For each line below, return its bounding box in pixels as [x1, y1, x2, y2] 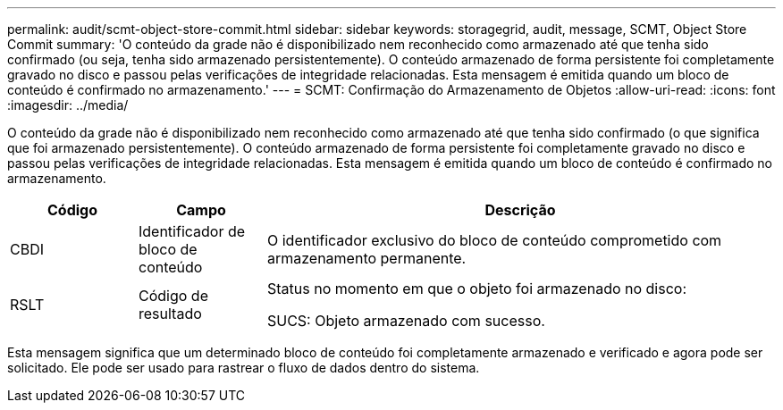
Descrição [484, 201, 556, 219]
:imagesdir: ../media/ [7, 97, 129, 113]
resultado [138, 305, 202, 322]
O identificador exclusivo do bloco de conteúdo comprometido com [266, 231, 722, 249]
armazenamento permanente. [266, 249, 467, 267]
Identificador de [138, 222, 246, 240]
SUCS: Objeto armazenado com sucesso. [266, 312, 545, 330]
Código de [138, 287, 208, 305]
